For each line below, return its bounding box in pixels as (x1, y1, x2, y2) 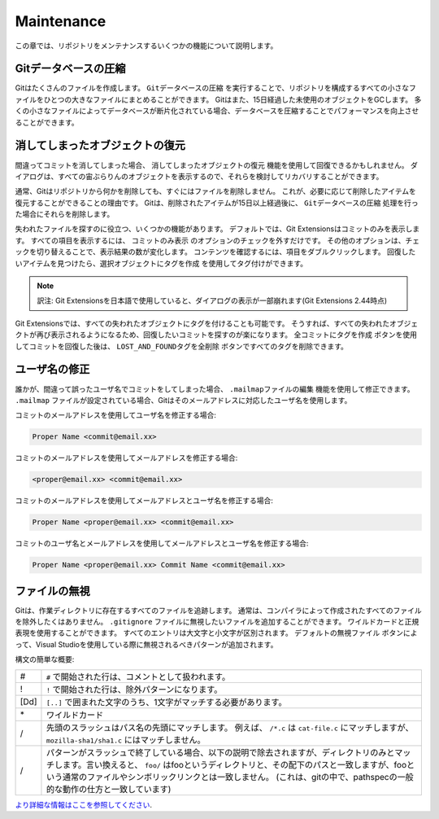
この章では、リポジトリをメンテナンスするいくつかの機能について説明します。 (15, 41, 278, 50)
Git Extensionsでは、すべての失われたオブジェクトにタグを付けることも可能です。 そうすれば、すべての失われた (15, 318, 390, 328)
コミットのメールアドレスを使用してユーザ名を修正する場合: (15, 410, 217, 420)
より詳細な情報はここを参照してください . (15, 799, 152, 809)
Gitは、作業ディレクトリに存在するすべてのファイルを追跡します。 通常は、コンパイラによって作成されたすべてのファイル (15, 605, 422, 615)
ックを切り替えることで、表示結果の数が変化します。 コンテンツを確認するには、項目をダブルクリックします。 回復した (15, 247, 416, 256)
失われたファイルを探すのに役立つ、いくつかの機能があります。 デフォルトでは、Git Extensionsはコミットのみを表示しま (15, 224, 420, 234)
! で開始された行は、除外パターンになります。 (46, 684, 223, 695)
